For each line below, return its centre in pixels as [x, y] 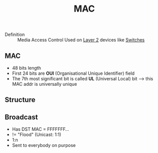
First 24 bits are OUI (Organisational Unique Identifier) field [73, 73]
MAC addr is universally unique [44, 84]
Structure [20, 100]
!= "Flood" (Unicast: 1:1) [37, 135]
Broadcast [21, 117]
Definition [15, 35]
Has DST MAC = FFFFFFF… [40, 129]
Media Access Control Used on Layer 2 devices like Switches [81, 40]
